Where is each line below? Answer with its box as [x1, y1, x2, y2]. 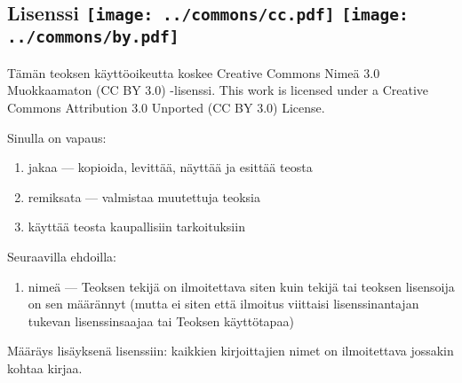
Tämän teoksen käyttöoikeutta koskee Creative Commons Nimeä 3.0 [7, 63, 380, 82]
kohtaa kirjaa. [7, 358, 83, 377]
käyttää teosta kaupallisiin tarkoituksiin [28, 217, 245, 236]
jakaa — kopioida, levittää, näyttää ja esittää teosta [28, 158, 313, 176]
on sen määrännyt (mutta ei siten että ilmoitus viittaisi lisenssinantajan [28, 294, 419, 313]
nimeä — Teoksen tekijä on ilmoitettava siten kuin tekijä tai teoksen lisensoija [28, 277, 455, 295]
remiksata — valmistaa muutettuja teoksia [28, 187, 260, 206]
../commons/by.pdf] [7, 27, 179, 47]
